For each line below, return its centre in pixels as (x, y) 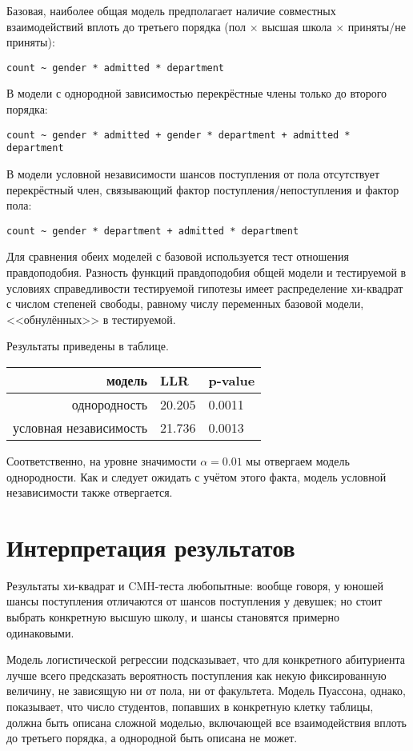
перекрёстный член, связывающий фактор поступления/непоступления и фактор (203, 189)
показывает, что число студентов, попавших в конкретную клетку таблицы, (190, 706)
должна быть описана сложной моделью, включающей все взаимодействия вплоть (207, 722)
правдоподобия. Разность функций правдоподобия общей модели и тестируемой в (206, 272)
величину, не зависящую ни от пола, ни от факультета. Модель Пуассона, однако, (206, 691)
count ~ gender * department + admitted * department (153, 231)
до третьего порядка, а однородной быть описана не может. (152, 738)
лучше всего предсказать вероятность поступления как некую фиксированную (196, 675)
